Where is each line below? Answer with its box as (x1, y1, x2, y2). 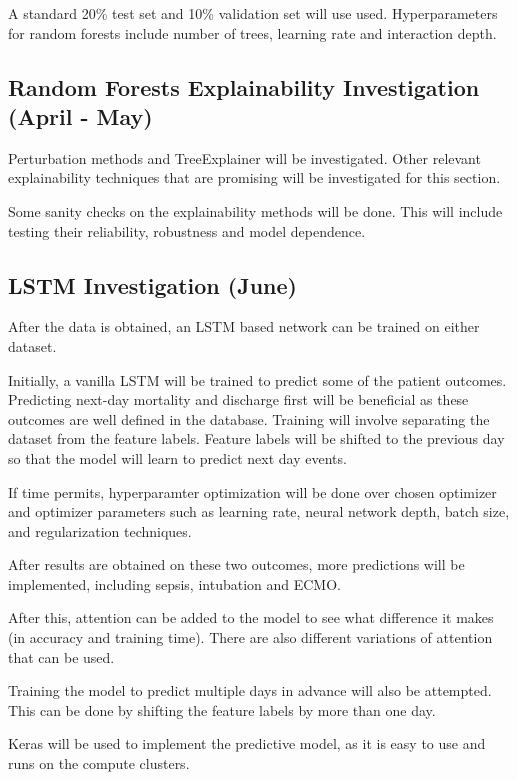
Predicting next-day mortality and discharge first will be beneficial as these (8, 389, 469, 410)
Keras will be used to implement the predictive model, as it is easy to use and (8, 733, 486, 754)
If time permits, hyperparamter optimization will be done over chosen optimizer (8, 481, 497, 502)
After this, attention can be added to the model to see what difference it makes (8, 607, 494, 628)
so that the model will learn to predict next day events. (8, 447, 347, 468)
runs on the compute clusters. (8, 753, 190, 774)
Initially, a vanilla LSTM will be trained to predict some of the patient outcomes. (8, 369, 507, 390)
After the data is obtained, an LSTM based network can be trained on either (8, 316, 480, 337)
